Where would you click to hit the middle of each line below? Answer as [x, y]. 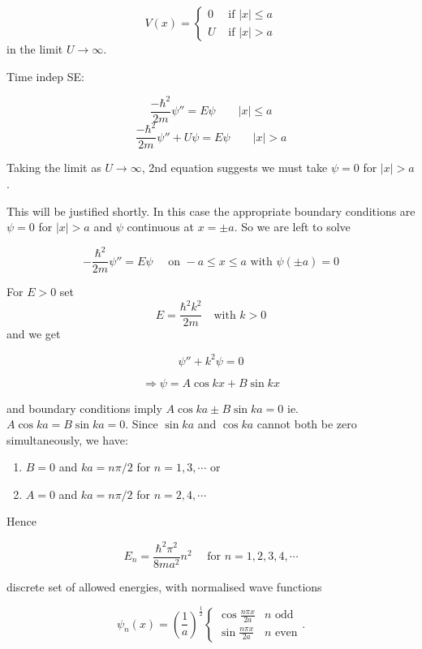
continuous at [160, 227]
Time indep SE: [45, 76]
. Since [142, 424]
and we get [34, 334]
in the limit [35, 49]
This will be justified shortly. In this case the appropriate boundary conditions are [211, 211]
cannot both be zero [307, 424]
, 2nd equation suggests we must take [235, 168]
